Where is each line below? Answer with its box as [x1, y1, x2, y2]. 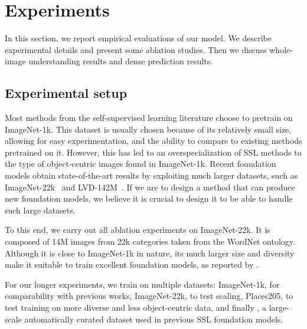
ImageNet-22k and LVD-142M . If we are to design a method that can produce [5, 180, 295, 193]
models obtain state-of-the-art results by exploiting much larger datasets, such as [5, 169, 298, 182]
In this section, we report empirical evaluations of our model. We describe [5, 32, 272, 44]
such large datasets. [5, 203, 76, 216]
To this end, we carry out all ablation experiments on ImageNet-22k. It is [5, 223, 270, 236]
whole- [269, 43, 293, 55]
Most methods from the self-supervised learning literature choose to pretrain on [5, 111, 293, 124]
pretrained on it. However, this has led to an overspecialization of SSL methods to [5, 146, 302, 158]
